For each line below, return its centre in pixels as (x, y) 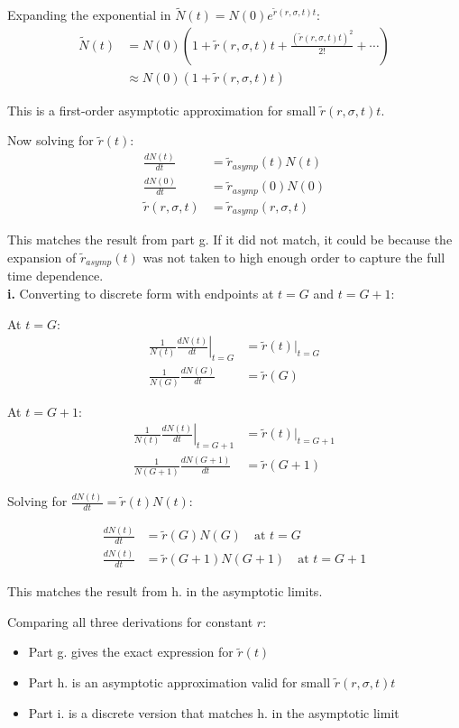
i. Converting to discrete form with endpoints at (141, 293)
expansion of (42, 257)
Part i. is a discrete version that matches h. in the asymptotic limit (214, 712)
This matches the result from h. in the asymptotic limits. (165, 591)
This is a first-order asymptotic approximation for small (162, 110)
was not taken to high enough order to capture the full (294, 257)
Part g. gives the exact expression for (131, 652)
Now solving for (50, 140)
